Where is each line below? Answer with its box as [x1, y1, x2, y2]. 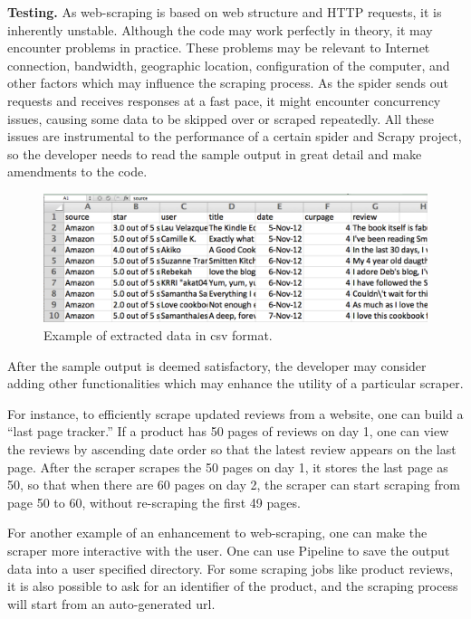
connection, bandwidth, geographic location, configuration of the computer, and [7, 55, 450, 74]
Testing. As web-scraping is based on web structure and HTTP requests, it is [7, 3, 442, 21]
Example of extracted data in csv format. [43, 325, 273, 344]
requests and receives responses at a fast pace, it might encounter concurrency [7, 90, 441, 110]
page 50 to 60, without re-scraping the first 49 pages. [7, 492, 301, 511]
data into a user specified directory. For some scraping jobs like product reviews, [7, 558, 454, 577]
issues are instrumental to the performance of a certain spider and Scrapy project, [7, 127, 462, 146]
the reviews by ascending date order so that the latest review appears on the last [7, 439, 457, 458]
